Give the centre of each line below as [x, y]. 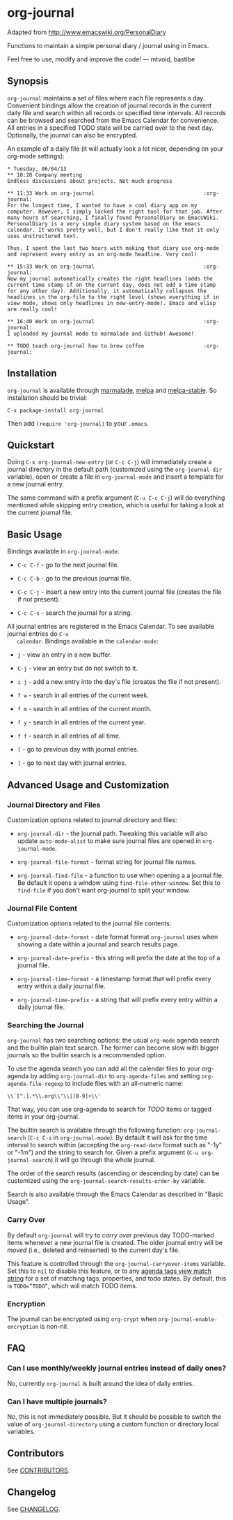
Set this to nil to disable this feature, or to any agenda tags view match [110, 1271]
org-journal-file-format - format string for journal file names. [107, 862]
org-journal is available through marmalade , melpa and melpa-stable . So [112, 390]
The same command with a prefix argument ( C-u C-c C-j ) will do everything [116, 498]
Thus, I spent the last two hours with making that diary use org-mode [113, 248]
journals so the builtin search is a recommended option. [87, 1055]
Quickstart [31, 445]
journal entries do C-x [38, 634]
